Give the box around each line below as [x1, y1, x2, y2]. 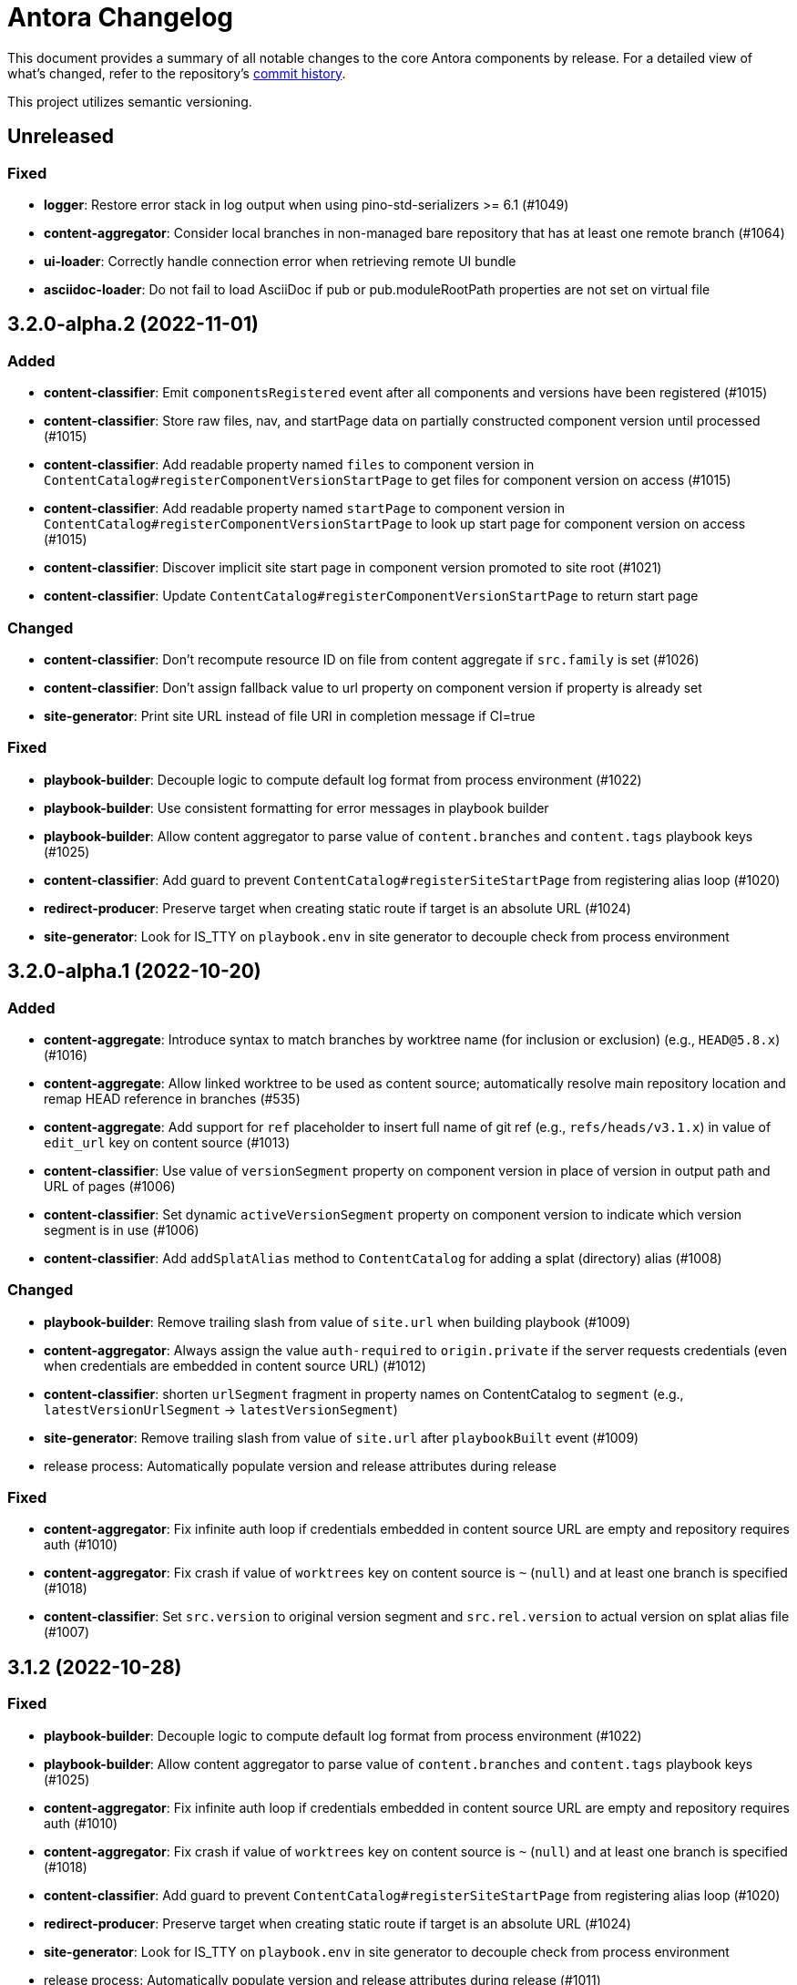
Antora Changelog [7, 2, 234, 33]
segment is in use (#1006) [44, 1221, 199, 1238]
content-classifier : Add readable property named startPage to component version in [44, 500, 566, 517]
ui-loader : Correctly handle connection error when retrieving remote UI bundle [44, 252, 516, 269]
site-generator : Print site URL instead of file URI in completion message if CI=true [44, 707, 536, 724]
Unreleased [7, 125, 115, 149]
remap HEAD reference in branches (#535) [44, 1090, 301, 1106]
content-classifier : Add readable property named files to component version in [44, 457, 535, 473]
